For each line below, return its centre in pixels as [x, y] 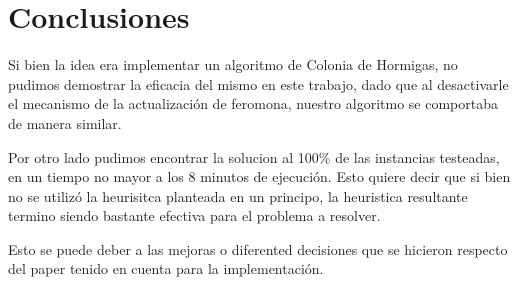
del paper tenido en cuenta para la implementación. [166, 268]
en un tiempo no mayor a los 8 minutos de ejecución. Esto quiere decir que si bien [259, 176]
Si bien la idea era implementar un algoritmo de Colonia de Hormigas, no [233, 64]
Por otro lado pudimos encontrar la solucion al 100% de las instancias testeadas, [254, 156]
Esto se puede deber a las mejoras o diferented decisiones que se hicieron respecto [258, 248]
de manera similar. [65, 122]
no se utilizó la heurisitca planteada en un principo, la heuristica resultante [238, 195]
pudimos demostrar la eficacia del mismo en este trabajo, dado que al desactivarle [258, 83]
